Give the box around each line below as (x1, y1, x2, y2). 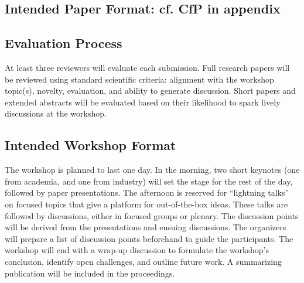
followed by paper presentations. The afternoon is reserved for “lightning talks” (5, 186, 289, 199)
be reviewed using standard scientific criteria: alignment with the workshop (5, 73, 274, 85)
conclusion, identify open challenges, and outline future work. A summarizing (5, 255, 282, 267)
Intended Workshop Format (5, 136, 176, 154)
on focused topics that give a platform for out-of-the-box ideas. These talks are (5, 197, 288, 210)
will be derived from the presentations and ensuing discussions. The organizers (5, 221, 286, 233)
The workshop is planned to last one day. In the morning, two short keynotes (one (5, 163, 300, 176)
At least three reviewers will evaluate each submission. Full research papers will (5, 61, 290, 73)
